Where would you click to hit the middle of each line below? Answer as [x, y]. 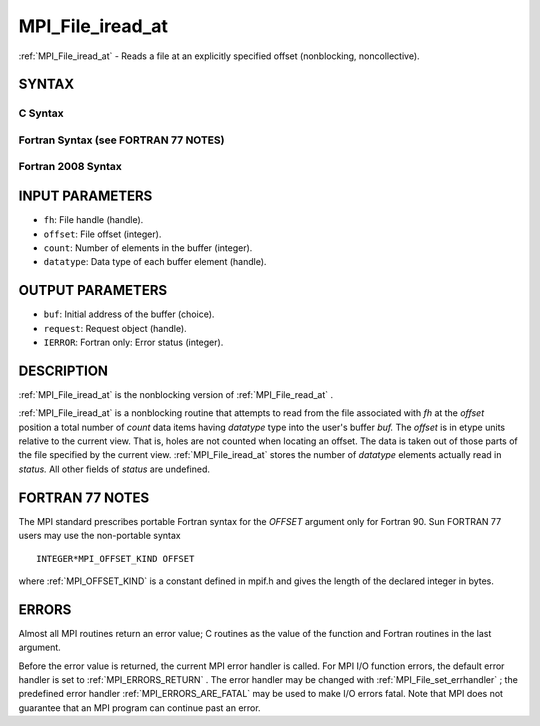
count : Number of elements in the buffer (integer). [148, 247]
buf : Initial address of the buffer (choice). [129, 314]
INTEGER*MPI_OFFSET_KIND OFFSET [115, 558]
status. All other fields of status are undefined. [114, 469]
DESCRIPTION [63, 370]
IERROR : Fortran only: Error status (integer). [133, 342]
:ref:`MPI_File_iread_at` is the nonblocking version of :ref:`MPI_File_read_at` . [176, 394]
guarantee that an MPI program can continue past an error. [139, 707]
